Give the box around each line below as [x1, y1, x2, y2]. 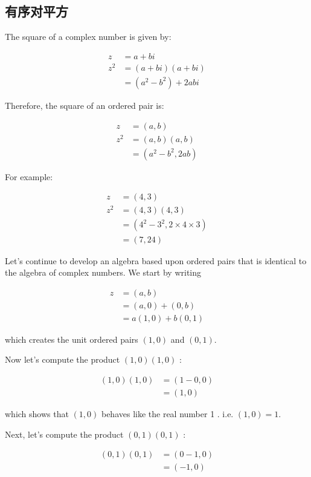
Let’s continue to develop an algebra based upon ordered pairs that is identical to [5, 254, 307, 267]
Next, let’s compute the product [5, 427, 124, 440]
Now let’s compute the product [5, 353, 120, 366]
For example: [5, 170, 53, 183]
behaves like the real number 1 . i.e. [101, 407, 234, 420]
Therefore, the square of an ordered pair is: [5, 99, 164, 111]
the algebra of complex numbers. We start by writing [5, 266, 202, 279]
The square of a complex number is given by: [5, 30, 172, 43]
